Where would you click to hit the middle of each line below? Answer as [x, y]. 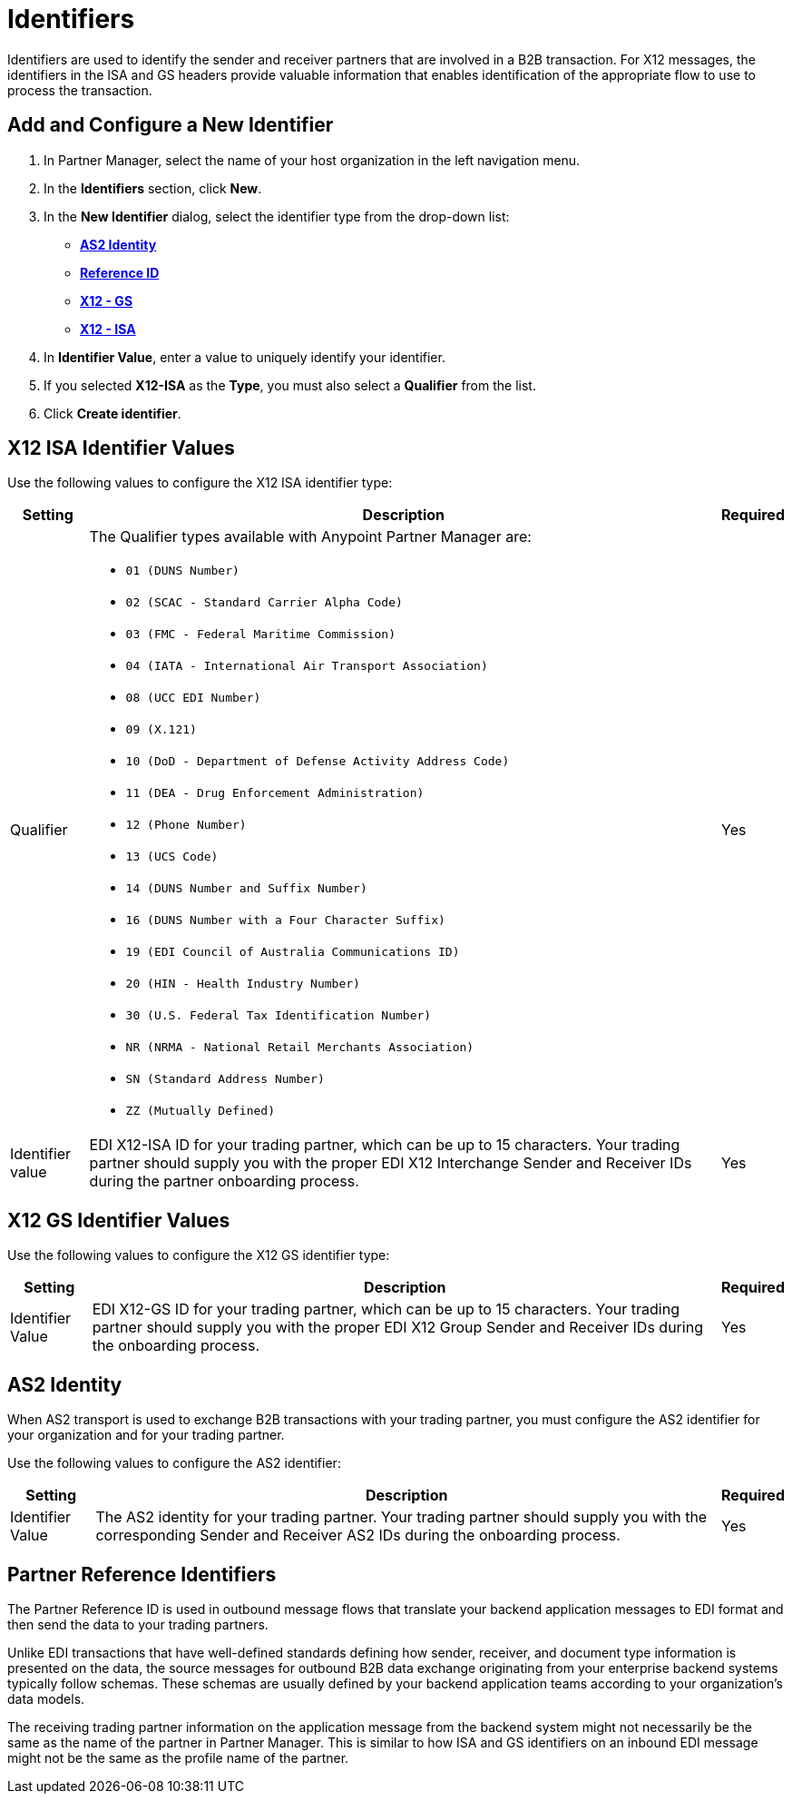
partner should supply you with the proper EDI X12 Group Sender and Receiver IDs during [397, 1328]
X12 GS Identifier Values [119, 1220]
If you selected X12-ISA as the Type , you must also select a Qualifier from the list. [290, 385]
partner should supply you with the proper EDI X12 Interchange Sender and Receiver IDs [391, 1163]
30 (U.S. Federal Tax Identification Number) [279, 1016]
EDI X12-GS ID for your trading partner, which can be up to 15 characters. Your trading [386, 1309]
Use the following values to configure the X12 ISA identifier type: [200, 483]
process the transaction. [80, 90]
